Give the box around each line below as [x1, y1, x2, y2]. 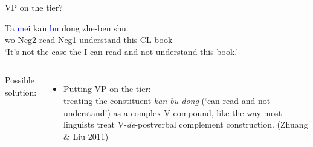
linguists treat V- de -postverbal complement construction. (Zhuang [63, 118, 308, 131]
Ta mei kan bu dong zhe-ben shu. [5, 21, 129, 34]
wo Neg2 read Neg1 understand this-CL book [5, 33, 173, 46]
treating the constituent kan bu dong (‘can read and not [63, 94, 271, 106]
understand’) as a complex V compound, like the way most [63, 106, 282, 119]
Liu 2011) [73, 129, 109, 142]
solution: [5, 85, 37, 98]
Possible [5, 74, 34, 87]
